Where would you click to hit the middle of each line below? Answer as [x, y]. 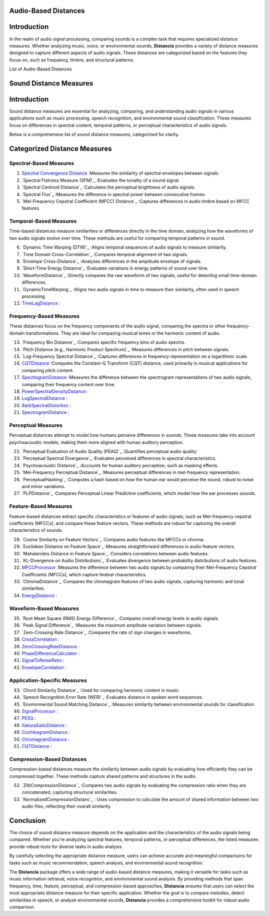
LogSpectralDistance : [44, 398]
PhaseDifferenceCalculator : [51, 653]
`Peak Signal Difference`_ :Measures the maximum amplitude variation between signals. [112, 625]
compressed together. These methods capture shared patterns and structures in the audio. [103, 776]
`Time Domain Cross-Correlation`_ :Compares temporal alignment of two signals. [105, 254]
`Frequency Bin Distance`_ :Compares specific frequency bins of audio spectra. [103, 342]
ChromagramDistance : [45, 739]
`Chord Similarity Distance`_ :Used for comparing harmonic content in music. [101, 690]
